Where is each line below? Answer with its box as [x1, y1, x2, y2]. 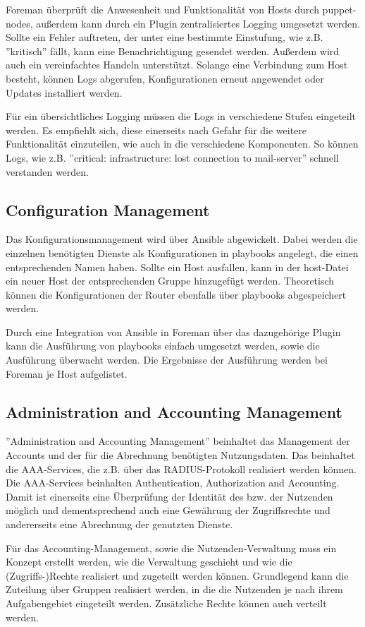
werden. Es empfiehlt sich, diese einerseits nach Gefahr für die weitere [6, 122, 307, 137]
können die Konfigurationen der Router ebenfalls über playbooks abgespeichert [6, 287, 347, 301]
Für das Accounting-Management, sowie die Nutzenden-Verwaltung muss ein [6, 540, 337, 555]
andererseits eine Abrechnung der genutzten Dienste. [6, 517, 233, 532]
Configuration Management [6, 198, 210, 220]
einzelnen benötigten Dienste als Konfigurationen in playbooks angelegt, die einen [6, 245, 359, 260]
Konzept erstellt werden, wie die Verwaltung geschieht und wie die [6, 554, 292, 569]
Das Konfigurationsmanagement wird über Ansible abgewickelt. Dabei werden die [6, 232, 358, 246]
